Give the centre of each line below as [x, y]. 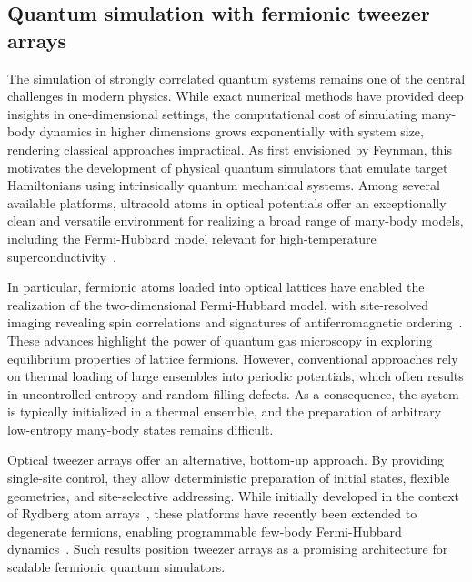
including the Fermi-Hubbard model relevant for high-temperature [192, 238]
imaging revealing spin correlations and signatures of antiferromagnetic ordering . [235, 322]
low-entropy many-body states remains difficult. [141, 429]
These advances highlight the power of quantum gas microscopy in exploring [220, 340]
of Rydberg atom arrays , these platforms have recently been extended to [212, 513]
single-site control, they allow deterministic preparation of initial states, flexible [229, 478]
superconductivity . [62, 256]
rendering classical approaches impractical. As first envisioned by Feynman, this [230, 149]
